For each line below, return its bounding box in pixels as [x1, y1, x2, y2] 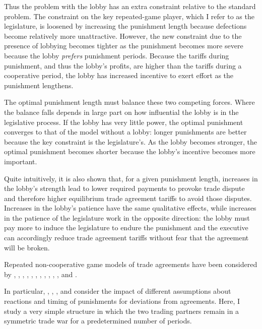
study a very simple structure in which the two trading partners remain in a [4, 305, 239, 316]
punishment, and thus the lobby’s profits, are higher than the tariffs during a [4, 60, 242, 71]
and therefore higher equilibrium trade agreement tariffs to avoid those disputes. [4, 192, 252, 203]
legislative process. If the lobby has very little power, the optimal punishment [4, 116, 243, 127]
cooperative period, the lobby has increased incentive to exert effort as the [4, 70, 234, 81]
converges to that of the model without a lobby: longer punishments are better [4, 126, 247, 137]
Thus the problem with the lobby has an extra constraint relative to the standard [4, 1, 256, 11]
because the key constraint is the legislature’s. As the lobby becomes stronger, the [4, 136, 257, 147]
